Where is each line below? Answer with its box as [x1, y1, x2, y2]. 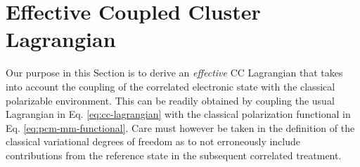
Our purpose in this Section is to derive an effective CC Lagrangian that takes [6, 65, 343, 80]
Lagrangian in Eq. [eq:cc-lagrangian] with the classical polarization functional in [6, 107, 351, 121]
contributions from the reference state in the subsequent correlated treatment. [6, 147, 342, 162]
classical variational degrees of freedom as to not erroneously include [6, 134, 301, 149]
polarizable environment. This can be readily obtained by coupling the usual [6, 93, 335, 107]
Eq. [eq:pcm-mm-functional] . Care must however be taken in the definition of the [6, 120, 355, 135]
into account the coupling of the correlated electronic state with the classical [6, 79, 335, 93]
